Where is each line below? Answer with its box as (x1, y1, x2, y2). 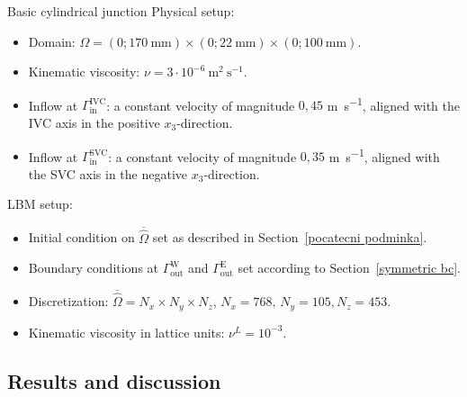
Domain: (28, 32, 76, 50)
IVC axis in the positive (28, 113, 160, 132)
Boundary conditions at (28, 258, 159, 277)
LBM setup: (7, 194, 73, 213)
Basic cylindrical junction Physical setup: (7, 2, 235, 20)
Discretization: (28, 292, 109, 311)
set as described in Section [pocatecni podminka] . (152, 228, 427, 247)
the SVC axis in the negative (28, 164, 188, 183)
